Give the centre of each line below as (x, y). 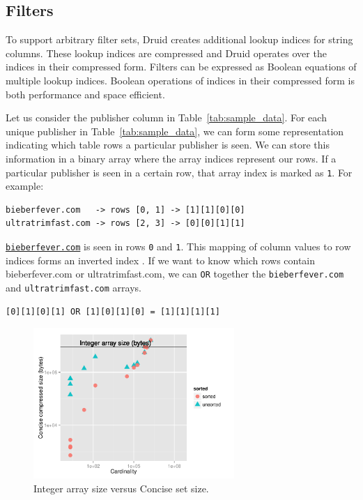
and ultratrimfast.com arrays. (74, 287)
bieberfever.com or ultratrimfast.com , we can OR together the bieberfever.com (175, 274)
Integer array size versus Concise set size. (121, 488)
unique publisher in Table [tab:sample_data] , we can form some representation (175, 131)
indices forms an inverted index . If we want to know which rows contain (161, 260)
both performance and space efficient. (85, 94)
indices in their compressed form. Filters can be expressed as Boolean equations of (181, 67)
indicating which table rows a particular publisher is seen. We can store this (168, 145)
